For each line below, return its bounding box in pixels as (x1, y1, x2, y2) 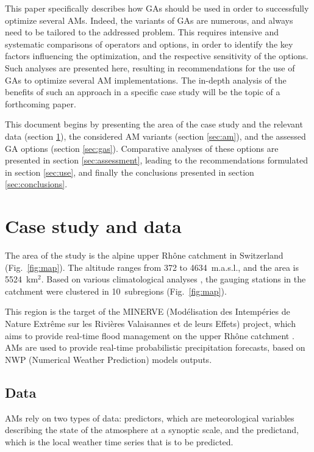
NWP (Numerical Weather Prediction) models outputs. (5, 353, 212, 365)
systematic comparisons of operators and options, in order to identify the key (5, 37, 293, 50)
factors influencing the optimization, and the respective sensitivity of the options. (5, 49, 309, 62)
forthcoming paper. (5, 97, 76, 110)
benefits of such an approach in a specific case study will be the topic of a (5, 85, 280, 98)
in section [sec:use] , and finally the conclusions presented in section (5, 165, 254, 178)
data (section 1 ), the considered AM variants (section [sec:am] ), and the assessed (5, 129, 306, 142)
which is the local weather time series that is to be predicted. (5, 435, 234, 448)
